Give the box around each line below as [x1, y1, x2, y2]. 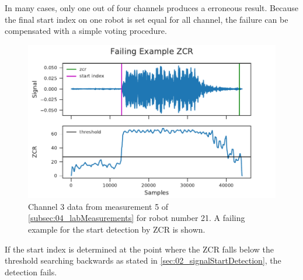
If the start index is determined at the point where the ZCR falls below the [5, 243, 274, 255]
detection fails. [5, 265, 57, 278]
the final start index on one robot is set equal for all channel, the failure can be [5, 13, 288, 25]
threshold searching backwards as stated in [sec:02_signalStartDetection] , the [5, 254, 281, 267]
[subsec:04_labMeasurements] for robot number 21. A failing [28, 212, 245, 224]
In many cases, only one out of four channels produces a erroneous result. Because [5, 2, 298, 13]
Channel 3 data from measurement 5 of [28, 200, 169, 212]
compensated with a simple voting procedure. [5, 25, 167, 37]
